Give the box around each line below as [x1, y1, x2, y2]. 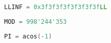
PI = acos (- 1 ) [4, 32, 52, 40]
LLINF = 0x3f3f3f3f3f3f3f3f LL [4, 4, 107, 11]
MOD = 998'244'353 [4, 18, 67, 25]
